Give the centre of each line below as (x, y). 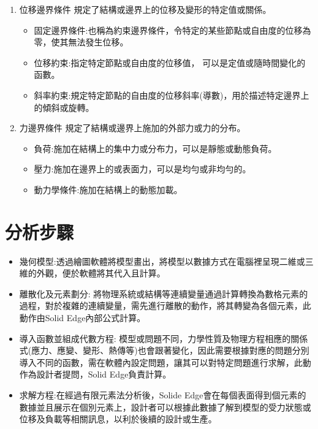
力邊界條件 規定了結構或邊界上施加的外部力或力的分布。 (132, 128)
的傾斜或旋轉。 (64, 107)
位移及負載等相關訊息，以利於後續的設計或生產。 (118, 419)
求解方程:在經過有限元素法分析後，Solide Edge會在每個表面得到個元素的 (163, 395)
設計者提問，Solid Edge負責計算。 (104, 374)
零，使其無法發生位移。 (81, 42)
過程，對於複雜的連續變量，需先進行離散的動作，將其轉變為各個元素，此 (165, 306)
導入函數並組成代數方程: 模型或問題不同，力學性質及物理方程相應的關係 (164, 338)
